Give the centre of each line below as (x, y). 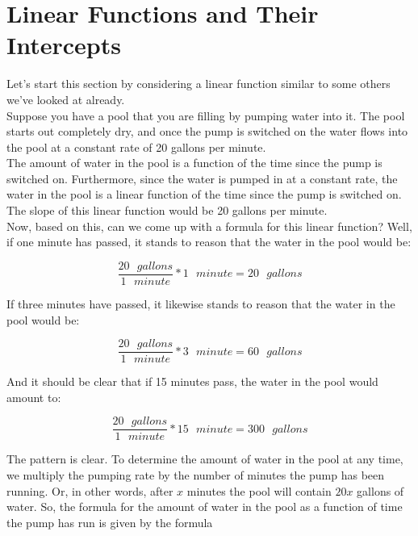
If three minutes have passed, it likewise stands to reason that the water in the (201, 303)
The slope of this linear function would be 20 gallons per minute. (167, 210)
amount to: (34, 397)
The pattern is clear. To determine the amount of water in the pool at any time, (205, 459)
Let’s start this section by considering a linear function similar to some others (199, 84)
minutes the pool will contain (259, 490)
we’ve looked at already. (66, 99)
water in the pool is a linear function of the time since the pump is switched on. (204, 194)
